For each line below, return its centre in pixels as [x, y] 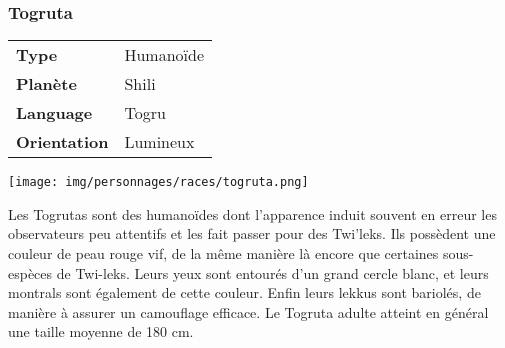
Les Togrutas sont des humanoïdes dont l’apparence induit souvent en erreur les [252, 213]
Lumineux [159, 142]
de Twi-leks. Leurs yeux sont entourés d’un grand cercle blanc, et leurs [272, 272]
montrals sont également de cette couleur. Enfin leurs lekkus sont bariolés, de [244, 292]
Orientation [62, 142]
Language [54, 113]
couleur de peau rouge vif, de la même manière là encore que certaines [223, 253]
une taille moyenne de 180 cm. [101, 331]
